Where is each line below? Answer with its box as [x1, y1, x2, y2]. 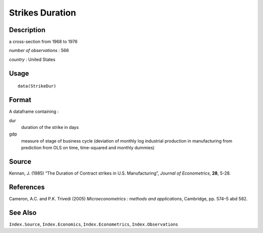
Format [9, 96, 32, 104]
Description [9, 26, 46, 34]
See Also [9, 208, 37, 216]
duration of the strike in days [21, 124, 79, 130]
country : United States [9, 56, 56, 62]
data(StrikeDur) [18, 83, 56, 89]
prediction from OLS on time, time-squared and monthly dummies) [21, 145, 155, 151]
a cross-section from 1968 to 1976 [9, 39, 78, 45]
